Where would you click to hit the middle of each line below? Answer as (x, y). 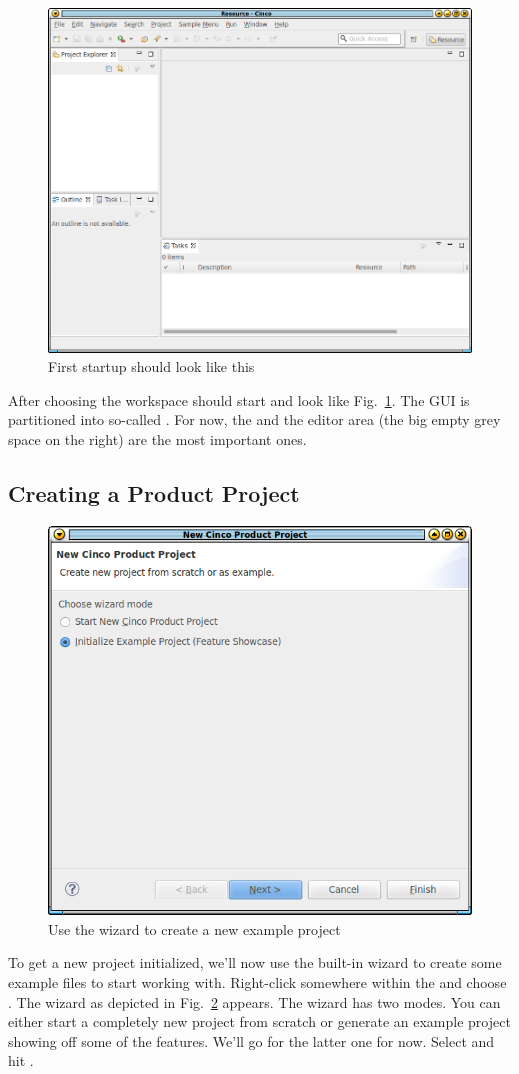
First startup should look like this (151, 366)
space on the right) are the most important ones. (157, 439)
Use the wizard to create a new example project (194, 928)
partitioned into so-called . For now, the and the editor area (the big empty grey (254, 419)
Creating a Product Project (154, 493)
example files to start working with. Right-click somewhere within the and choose (257, 982)
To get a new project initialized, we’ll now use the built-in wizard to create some (255, 962)
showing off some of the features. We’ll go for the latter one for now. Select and (251, 1040)
